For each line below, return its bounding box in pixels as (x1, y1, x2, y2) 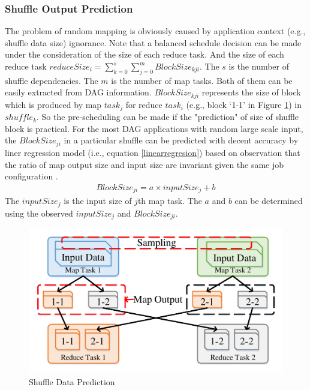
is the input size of (64, 194, 132, 207)
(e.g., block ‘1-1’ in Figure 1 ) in (186, 98, 302, 110)
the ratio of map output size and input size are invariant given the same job (5, 158, 284, 170)
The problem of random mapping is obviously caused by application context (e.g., (5, 25, 306, 37)
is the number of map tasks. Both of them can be (111, 74, 293, 86)
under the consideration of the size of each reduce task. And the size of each (5, 48, 284, 61)
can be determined (234, 194, 303, 207)
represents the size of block (201, 86, 301, 98)
